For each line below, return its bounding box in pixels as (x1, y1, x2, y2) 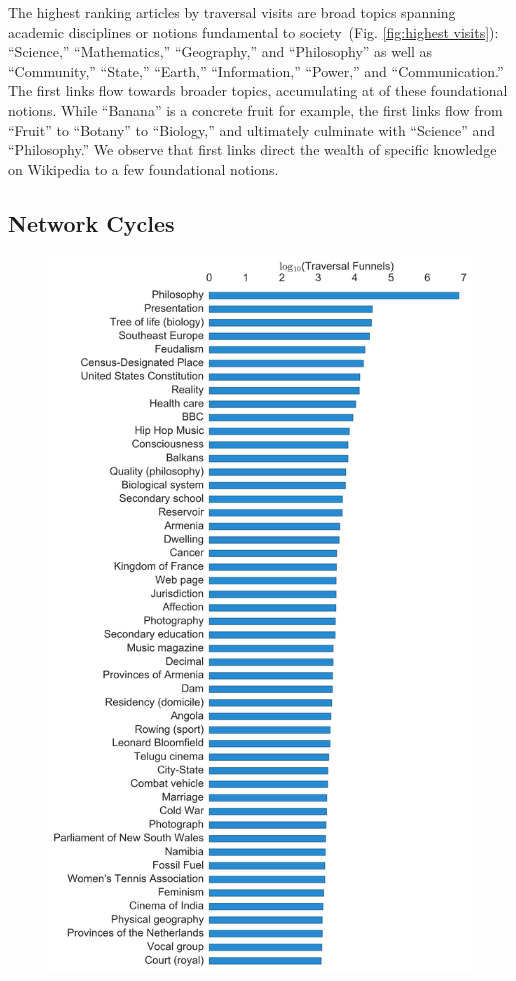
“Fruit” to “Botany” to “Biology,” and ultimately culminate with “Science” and (8, 119, 496, 140)
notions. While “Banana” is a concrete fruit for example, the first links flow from (8, 99, 503, 120)
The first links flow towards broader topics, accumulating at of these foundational (8, 80, 508, 101)
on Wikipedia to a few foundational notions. (8, 158, 279, 179)
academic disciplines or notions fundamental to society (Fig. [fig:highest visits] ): (8, 21, 499, 42)
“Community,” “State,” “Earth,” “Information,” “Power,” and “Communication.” (8, 60, 504, 81)
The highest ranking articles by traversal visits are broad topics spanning (8, 2, 456, 22)
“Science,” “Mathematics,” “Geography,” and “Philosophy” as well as (8, 41, 433, 62)
